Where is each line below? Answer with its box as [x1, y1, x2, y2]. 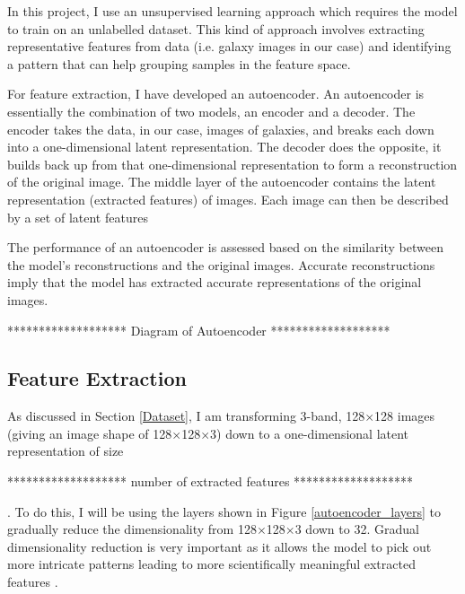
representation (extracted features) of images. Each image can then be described [7, 189, 449, 208]
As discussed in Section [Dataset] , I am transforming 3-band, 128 [7, 406, 365, 425]
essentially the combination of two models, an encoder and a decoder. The [7, 101, 416, 120]
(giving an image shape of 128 [7, 424, 172, 442]
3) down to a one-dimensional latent [210, 424, 409, 442]
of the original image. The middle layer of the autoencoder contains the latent [7, 172, 436, 191]
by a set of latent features [7, 207, 148, 226]
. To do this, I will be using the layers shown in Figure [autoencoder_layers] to [7, 502, 441, 520]
